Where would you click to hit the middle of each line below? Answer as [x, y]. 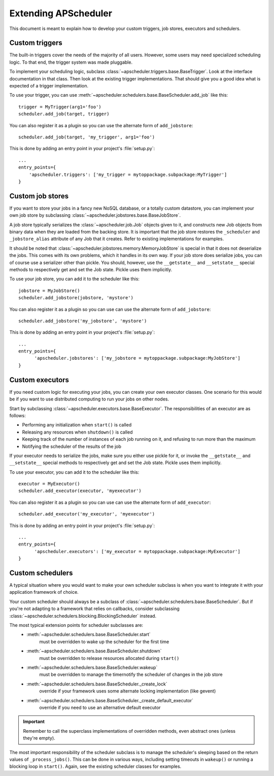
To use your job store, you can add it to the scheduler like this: [74, 279]
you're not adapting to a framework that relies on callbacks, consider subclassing [94, 609]
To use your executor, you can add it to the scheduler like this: [74, 472]
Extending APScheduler [61, 13]
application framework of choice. [44, 592]
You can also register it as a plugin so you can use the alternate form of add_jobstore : [101, 125]
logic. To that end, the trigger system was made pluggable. [71, 62]
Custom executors [39, 380]
